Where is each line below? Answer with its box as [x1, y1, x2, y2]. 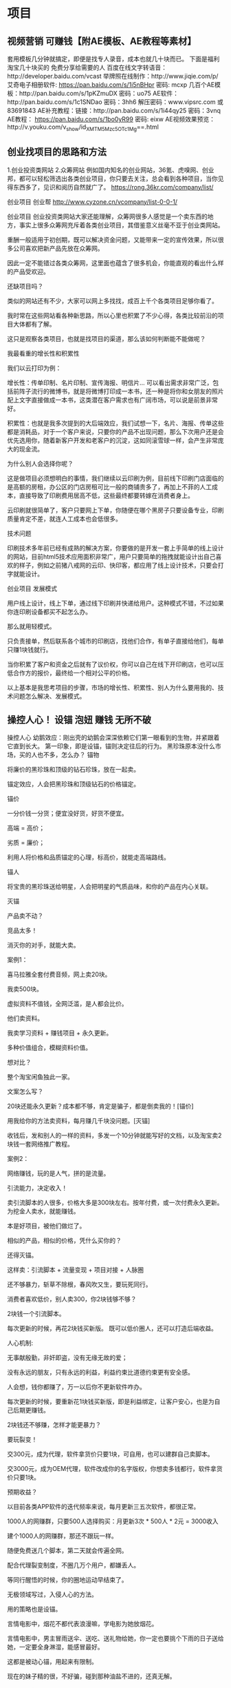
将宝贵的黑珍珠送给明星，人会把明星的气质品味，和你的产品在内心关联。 [7, 883, 212, 891]
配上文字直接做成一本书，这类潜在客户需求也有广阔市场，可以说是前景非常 [7, 395, 218, 404]
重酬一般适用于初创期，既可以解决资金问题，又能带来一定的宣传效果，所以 [7, 235, 218, 244]
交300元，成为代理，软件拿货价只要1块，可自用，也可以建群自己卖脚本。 [7, 1450, 214, 1459]
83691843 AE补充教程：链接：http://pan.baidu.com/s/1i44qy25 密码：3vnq [7, 107, 221, 114]
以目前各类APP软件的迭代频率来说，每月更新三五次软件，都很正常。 [7, 1503, 200, 1511]
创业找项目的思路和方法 [7, 146, 107, 158]
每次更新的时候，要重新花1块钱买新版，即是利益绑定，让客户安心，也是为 [7, 1397, 214, 1406]
